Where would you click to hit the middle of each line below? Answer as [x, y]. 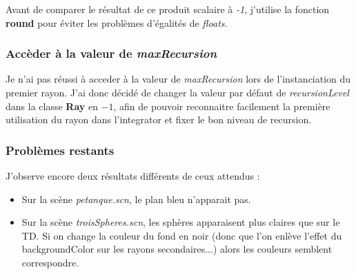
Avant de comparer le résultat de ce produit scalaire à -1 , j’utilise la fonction [168, 9]
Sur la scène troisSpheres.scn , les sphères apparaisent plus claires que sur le [181, 222]
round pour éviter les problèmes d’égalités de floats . [117, 22]
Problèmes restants [60, 150]
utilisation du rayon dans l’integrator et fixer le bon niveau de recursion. [159, 119]
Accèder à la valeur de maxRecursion [111, 53]
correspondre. [50, 262]
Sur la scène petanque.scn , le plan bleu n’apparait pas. [136, 199]
